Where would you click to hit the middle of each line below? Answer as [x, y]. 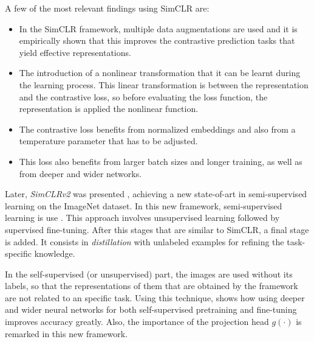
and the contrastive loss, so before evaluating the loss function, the [143, 96]
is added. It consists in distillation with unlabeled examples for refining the [145, 241]
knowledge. [55, 253]
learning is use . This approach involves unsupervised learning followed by [142, 218]
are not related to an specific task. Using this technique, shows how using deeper [155, 297]
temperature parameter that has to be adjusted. [108, 141]
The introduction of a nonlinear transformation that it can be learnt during [160, 73]
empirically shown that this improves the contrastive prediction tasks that [157, 40]
